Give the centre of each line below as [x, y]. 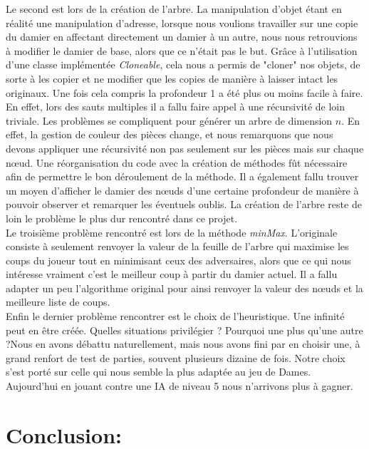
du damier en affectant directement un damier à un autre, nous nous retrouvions [182, 37]
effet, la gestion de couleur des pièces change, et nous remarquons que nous [170, 134]
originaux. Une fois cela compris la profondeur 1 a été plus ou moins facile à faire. [184, 92]
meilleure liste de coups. [58, 302]
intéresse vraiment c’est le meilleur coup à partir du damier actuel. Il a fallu [172, 274]
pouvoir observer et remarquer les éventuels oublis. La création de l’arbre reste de [184, 204]
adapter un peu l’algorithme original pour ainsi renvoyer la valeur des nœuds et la [184, 288]
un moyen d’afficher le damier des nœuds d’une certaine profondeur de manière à [182, 190]
